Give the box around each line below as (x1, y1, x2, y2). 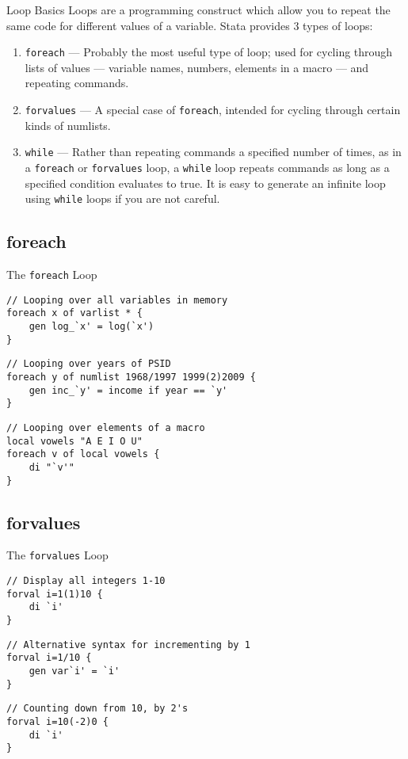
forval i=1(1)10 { (6, 588, 103, 600)
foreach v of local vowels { (6, 448, 160, 460)
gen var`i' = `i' (29, 666, 120, 677)
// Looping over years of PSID (6, 358, 171, 370)
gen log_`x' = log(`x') (29, 321, 154, 333)
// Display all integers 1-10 (6, 575, 166, 587)
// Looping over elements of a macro (6, 421, 205, 433)
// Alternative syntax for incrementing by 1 (6, 639, 250, 650)
